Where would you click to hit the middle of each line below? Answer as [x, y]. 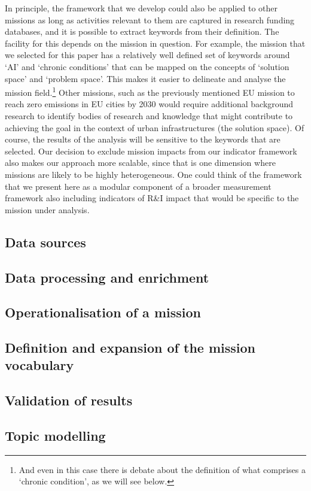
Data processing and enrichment [107, 277]
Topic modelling [55, 436]
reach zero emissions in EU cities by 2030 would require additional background [149, 104]
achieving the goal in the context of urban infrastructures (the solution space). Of [155, 127]
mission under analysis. [47, 209]
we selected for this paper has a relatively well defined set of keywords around [147, 55]
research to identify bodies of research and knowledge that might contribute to [149, 116]
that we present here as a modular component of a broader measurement [138, 186]
